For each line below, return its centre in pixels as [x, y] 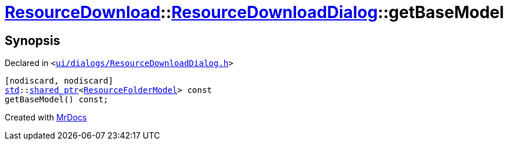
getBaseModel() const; [57, 100]
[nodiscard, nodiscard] [59, 81]
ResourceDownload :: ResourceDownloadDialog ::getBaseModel [255, 12]
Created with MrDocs [46, 118]
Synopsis [32, 40]
